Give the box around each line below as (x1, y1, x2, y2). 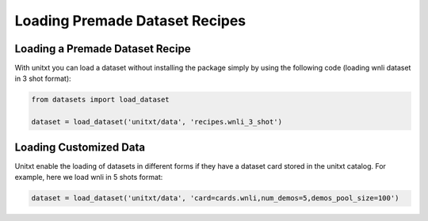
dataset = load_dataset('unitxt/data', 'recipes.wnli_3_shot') (31, 117, 283, 127)
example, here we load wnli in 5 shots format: (14, 173, 163, 182)
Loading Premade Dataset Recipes (14, 12, 246, 29)
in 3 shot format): (14, 74, 71, 83)
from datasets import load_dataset (31, 95, 170, 105)
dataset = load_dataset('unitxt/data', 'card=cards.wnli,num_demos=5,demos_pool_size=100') (31, 194, 399, 203)
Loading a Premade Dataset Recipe (14, 42, 191, 55)
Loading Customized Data (14, 140, 146, 154)
